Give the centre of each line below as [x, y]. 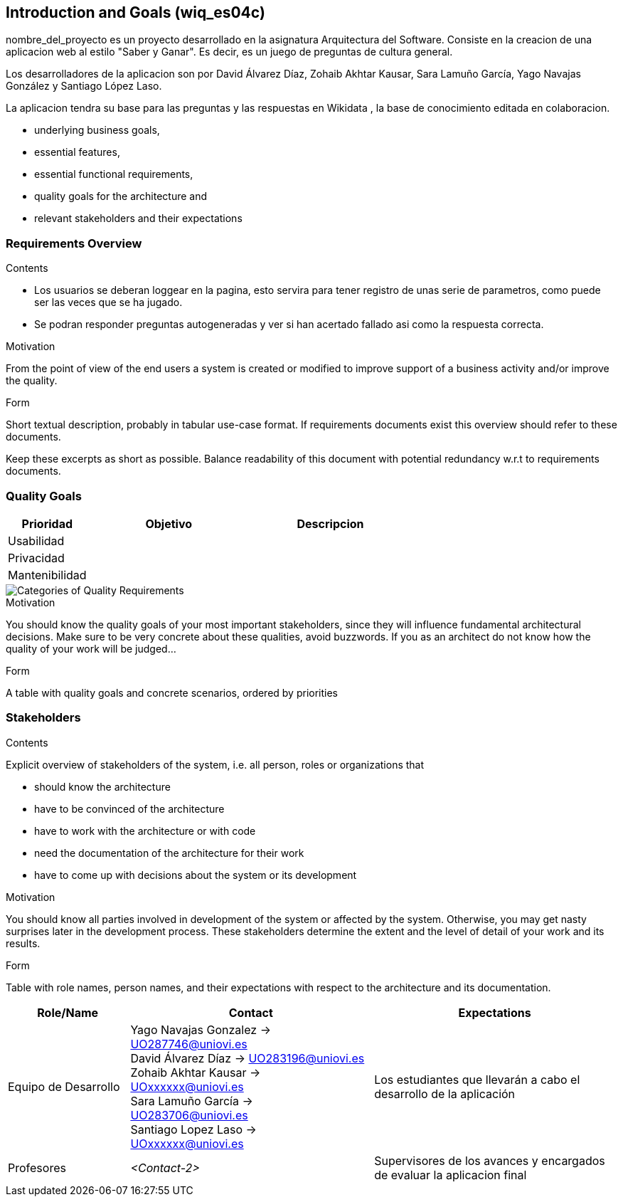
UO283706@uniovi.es [189, 1115]
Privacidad [36, 558]
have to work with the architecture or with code [145, 831]
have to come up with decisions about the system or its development [196, 875]
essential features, [77, 152]
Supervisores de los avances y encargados [490, 1160]
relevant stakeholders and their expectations [138, 218]
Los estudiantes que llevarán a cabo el [477, 1079]
